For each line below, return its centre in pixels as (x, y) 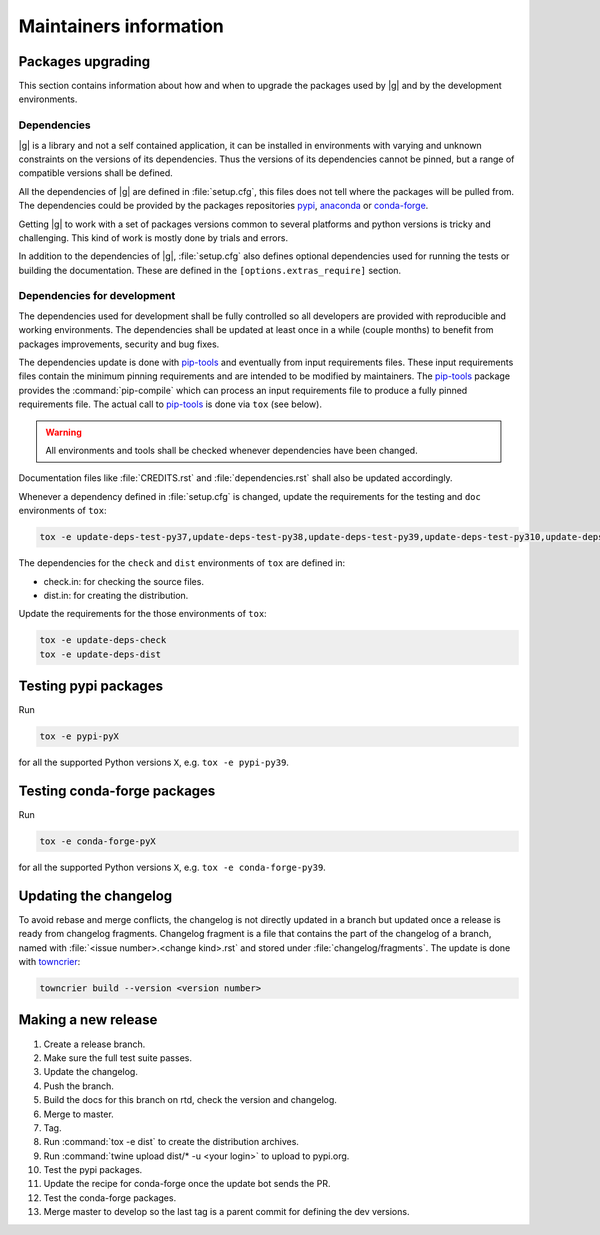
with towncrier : (49, 962)
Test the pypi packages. (93, 1170)
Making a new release (88, 1020)
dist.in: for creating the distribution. (116, 595)
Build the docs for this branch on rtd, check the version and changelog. (190, 1100)
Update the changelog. (91, 1072)
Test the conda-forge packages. (110, 1197)
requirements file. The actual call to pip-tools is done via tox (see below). (170, 404)
